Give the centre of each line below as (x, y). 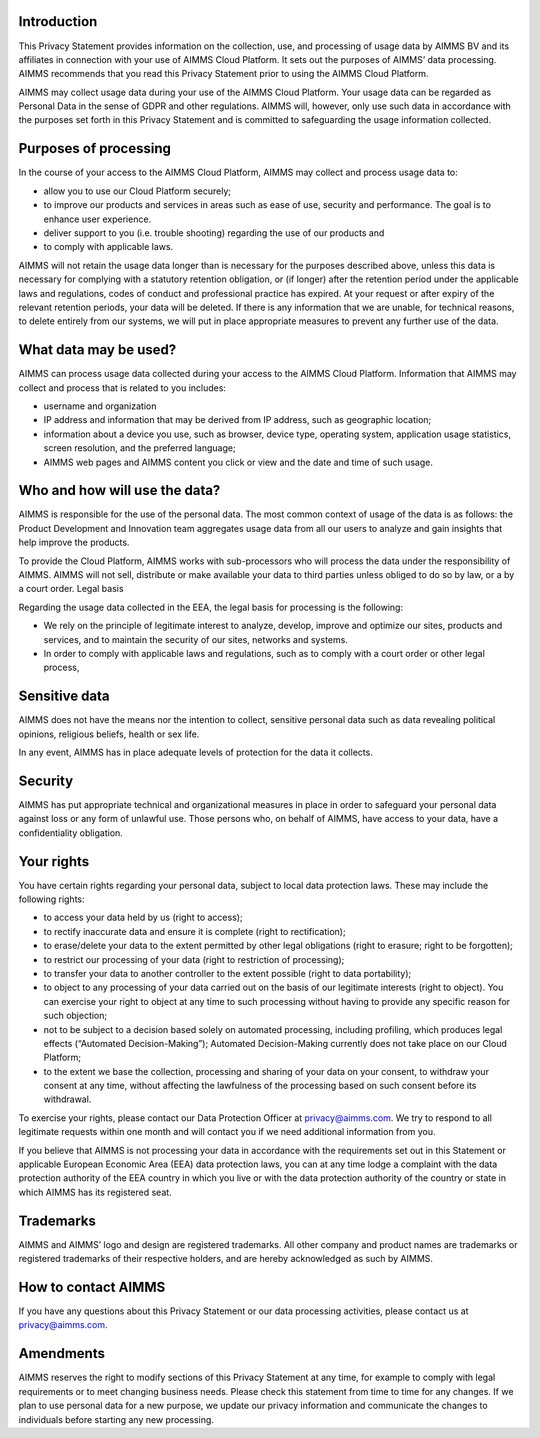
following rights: (51, 899)
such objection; (75, 1016)
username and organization (100, 406)
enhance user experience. (97, 219)
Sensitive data (64, 696)
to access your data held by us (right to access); (143, 917)
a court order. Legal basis (71, 589)
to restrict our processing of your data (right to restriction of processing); (194, 959)
